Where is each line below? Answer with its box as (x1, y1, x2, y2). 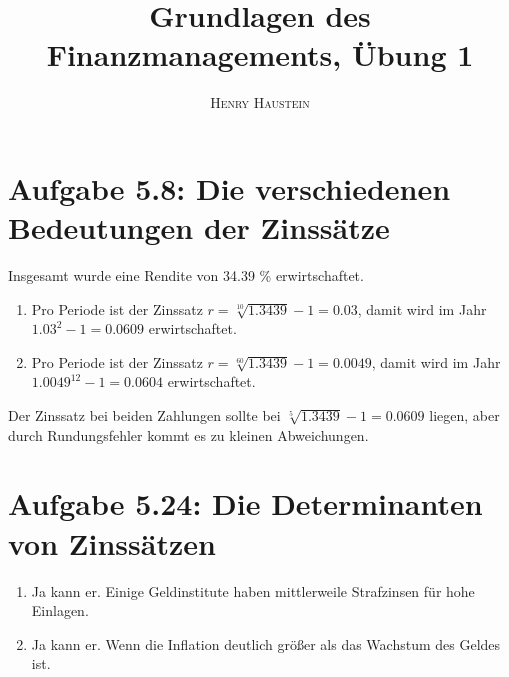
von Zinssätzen (8, 522, 216, 563)
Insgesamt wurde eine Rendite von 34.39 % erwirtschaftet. (8, 265, 364, 286)
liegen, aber (429, 405, 500, 425)
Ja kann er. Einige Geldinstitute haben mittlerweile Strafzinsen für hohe (31, 580, 475, 601)
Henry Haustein (210, 92, 310, 113)
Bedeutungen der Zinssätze (8, 207, 390, 248)
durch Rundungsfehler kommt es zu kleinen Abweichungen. (8, 424, 369, 445)
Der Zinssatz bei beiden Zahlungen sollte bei (8, 405, 281, 425)
